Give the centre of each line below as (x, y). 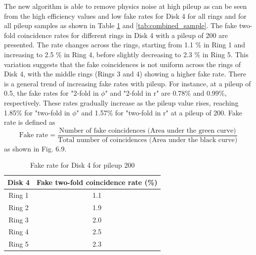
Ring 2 (19, 207)
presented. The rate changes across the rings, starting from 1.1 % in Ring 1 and (125, 45)
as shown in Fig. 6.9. (35, 148)
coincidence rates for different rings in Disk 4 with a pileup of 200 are (123, 35)
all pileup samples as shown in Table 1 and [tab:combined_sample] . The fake (121, 25)
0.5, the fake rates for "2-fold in (51, 93)
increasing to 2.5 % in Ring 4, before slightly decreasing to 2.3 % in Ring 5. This (126, 54)
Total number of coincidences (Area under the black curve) (148, 140)
